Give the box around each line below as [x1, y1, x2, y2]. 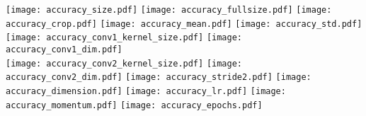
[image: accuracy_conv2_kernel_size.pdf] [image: [6, 58, 242, 69]
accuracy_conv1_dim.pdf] [6, 44, 122, 54]
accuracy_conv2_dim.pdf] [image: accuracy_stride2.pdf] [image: [6, 72, 311, 83]
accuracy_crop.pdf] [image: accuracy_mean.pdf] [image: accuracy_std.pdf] [6, 18, 362, 29]
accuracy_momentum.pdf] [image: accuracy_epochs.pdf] [6, 100, 263, 110]
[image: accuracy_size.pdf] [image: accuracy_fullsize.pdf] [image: [6, 5, 332, 15]
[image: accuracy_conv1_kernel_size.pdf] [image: [6, 33, 242, 43]
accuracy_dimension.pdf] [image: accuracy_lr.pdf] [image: [6, 86, 286, 96]
